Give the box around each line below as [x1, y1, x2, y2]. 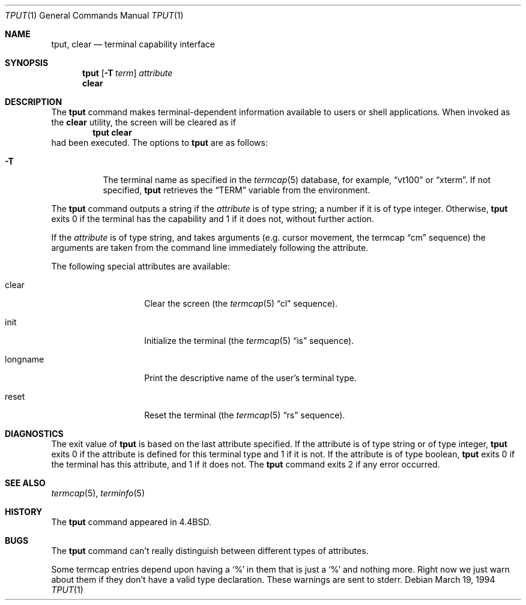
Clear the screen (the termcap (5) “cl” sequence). [144, 298, 338, 309]
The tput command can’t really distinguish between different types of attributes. [51, 546, 369, 556]
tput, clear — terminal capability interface [51, 39, 215, 49]
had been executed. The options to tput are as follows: [51, 137, 268, 148]
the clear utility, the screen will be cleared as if [51, 117, 236, 127]
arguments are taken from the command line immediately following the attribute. [51, 242, 369, 253]
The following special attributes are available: [51, 261, 230, 271]
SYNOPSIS [5, 58, 49, 68]
